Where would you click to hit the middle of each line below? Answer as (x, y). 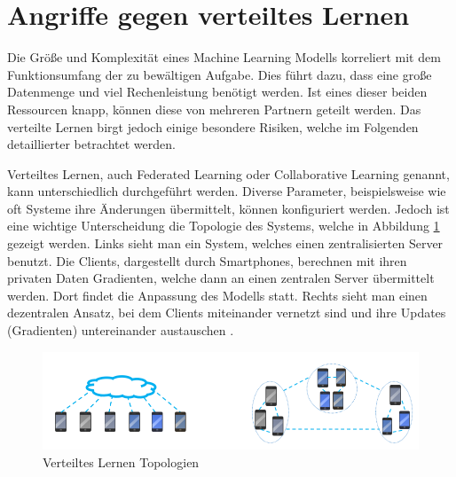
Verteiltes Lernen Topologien (121, 461)
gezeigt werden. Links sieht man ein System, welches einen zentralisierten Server (225, 243)
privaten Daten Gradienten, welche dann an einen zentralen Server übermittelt (221, 278)
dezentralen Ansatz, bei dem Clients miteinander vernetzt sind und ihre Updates (227, 313)
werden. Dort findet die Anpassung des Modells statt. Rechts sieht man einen (217, 295)
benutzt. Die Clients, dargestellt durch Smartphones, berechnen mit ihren (207, 260)
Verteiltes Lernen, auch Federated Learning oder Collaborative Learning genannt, (228, 173)
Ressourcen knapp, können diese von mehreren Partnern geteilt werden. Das (214, 109)
